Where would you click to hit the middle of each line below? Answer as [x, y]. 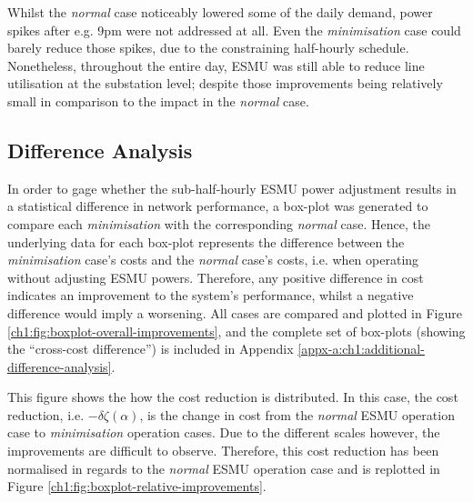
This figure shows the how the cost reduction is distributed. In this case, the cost [233, 397]
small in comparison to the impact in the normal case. [158, 100]
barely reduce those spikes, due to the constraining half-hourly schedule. [208, 48]
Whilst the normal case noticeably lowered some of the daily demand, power [220, 12]
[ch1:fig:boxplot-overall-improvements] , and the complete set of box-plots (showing [236, 331]
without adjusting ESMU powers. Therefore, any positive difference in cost [216, 277]
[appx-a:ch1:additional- [361, 349]
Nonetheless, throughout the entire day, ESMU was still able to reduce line [216, 65]
